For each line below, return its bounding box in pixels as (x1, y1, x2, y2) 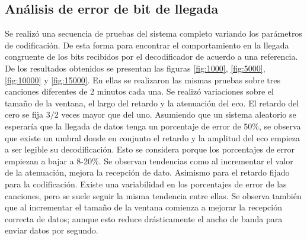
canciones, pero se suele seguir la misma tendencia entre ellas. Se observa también (5, 189, 302, 202)
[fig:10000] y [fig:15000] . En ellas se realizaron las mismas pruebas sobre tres (5, 73, 280, 86)
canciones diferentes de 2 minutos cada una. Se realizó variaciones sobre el (5, 85, 274, 98)
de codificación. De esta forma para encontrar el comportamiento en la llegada (5, 38, 289, 51)
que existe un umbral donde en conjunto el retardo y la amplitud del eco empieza (5, 131, 300, 144)
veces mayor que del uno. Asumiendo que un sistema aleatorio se (61, 108, 296, 121)
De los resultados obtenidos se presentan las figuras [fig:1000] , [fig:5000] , (5, 61, 266, 74)
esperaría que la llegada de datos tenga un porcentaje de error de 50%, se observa (5, 119, 301, 132)
